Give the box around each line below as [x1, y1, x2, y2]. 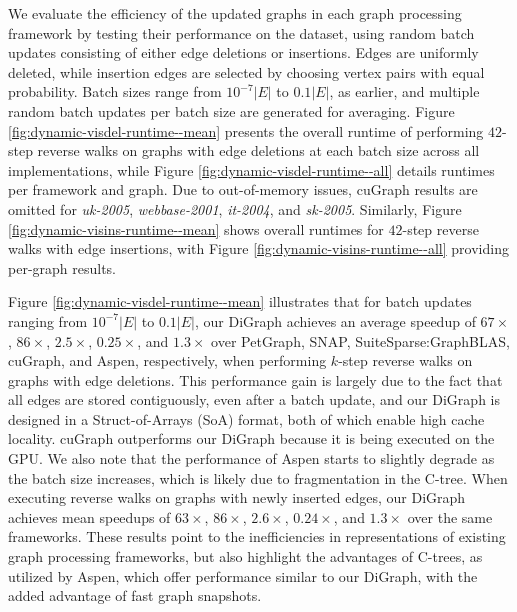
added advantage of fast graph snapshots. [8, 585, 262, 606]
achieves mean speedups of [8, 506, 171, 527]
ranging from [8, 310, 88, 331]
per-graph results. [8, 257, 117, 278]
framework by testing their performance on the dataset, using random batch [8, 22, 475, 43]
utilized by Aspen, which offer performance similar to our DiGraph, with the [8, 565, 478, 586]
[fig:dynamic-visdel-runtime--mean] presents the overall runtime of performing [8, 120, 484, 141]
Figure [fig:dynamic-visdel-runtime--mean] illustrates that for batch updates [8, 291, 472, 312]
